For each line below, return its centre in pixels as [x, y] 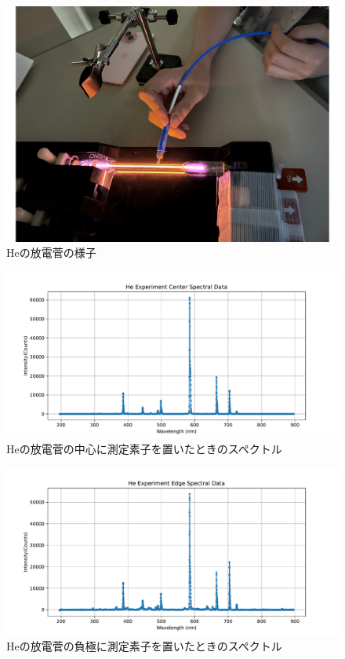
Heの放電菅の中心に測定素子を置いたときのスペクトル [144, 449]
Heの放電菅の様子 [51, 253]
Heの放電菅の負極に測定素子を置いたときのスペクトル [144, 645]
